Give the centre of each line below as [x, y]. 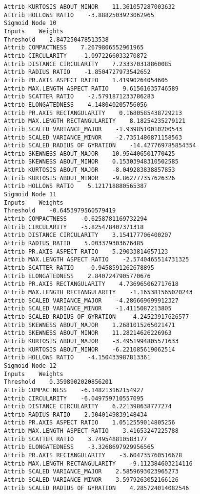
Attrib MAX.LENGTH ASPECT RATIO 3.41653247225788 [91, 431]
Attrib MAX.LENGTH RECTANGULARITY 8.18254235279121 [95, 121]
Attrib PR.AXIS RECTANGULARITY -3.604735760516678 [93, 456]
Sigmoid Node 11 [30, 195]
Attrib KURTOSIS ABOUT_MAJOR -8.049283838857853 [90, 170]
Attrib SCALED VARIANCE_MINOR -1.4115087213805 [88, 309]
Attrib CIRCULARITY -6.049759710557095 [74, 398]
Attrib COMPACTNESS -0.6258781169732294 [76, 219]
